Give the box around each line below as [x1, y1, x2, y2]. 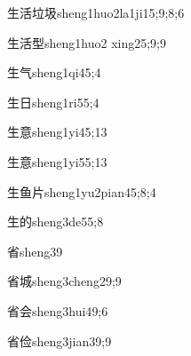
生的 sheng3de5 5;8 [7, 212, 104, 231]
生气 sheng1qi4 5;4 [7, 63, 101, 82]
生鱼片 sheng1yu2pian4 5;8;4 [7, 182, 156, 201]
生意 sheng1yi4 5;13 [7, 123, 107, 141]
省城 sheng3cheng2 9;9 [7, 272, 122, 290]
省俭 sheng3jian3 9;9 [7, 331, 112, 350]
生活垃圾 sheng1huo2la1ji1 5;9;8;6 [7, 4, 185, 21]
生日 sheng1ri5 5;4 [7, 92, 99, 111]
